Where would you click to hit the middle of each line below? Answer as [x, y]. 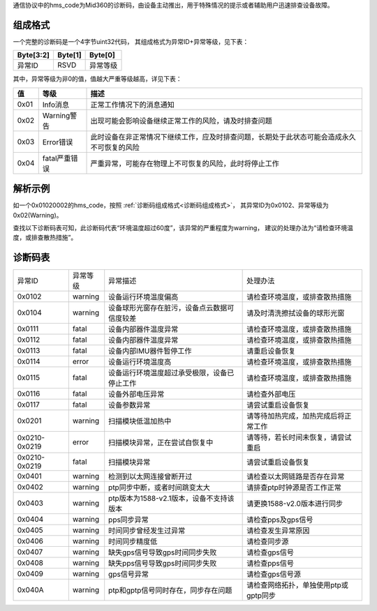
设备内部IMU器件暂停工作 [150, 351]
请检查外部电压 [271, 394]
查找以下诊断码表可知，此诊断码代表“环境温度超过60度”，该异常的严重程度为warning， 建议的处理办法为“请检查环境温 [183, 227]
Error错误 [58, 142]
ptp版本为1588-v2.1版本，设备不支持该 [171, 499]
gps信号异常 [129, 574]
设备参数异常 [130, 405]
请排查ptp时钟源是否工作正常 [294, 488]
